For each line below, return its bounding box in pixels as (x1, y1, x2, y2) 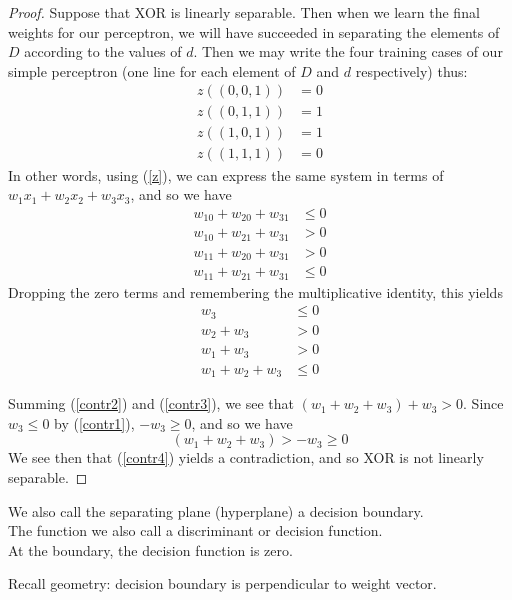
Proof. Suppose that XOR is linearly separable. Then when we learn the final (8, 2, 480, 22)
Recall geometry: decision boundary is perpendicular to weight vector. (8, 573, 437, 594)
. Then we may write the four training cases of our (193, 41, 503, 62)
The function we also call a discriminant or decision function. (8, 520, 383, 541)
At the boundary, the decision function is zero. (8, 539, 293, 560)
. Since (463, 393, 504, 414)
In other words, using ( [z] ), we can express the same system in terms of (8, 164, 444, 185)
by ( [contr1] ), (54, 412, 135, 433)
